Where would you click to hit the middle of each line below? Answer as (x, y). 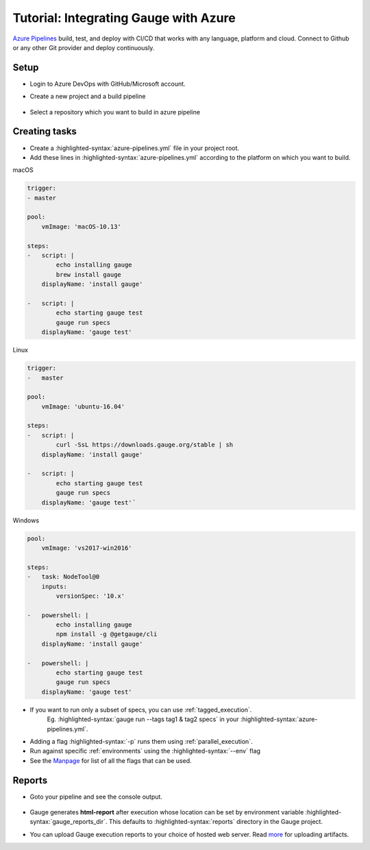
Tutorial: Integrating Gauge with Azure (124, 18)
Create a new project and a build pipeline (88, 97)
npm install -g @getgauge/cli (107, 634)
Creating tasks (45, 131)
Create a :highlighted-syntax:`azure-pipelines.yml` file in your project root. (135, 148)
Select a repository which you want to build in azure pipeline (115, 112)
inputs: (54, 586)
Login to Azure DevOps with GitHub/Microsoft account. (108, 84)
